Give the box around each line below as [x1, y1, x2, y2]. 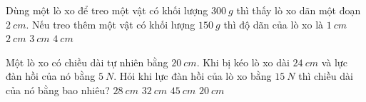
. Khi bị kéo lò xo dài [196, 54, 290, 69]
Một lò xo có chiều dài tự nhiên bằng [6, 54, 168, 69]
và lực [321, 54, 347, 69]
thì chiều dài [298, 68, 353, 83]
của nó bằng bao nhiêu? [6, 82, 110, 97]
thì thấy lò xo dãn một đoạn [236, 3, 361, 17]
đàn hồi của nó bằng [6, 68, 96, 83]
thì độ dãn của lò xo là [223, 16, 324, 31]
